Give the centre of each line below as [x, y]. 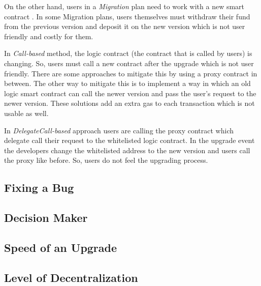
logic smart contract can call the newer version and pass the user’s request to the [130, 93]
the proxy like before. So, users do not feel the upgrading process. [106, 160]
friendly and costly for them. [49, 36]
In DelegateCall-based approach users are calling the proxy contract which [119, 130]
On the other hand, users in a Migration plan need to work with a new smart [124, 6]
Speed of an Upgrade [61, 247]
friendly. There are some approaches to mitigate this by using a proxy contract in [131, 73]
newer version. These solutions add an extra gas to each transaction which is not [129, 103]
